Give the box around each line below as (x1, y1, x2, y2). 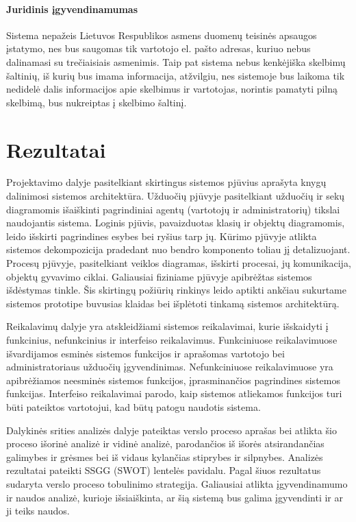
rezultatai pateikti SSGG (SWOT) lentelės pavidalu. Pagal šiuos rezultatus (6, 463, 321, 477)
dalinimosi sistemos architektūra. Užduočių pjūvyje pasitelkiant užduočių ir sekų (6, 189, 345, 203)
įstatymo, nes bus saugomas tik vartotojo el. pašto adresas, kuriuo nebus (6, 41, 311, 56)
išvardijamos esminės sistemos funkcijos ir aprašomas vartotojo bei (6, 346, 285, 360)
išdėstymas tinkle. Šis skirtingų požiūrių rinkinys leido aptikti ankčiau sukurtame (6, 283, 346, 297)
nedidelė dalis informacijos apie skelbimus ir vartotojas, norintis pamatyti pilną (6, 82, 338, 96)
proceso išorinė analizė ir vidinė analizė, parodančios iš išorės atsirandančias (6, 436, 325, 451)
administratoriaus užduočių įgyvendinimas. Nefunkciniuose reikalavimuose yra (6, 359, 333, 374)
